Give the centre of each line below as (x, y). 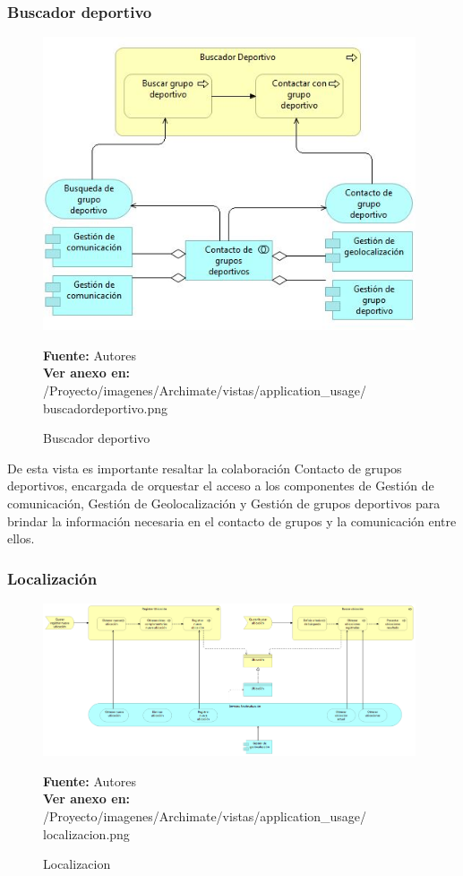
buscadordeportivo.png (106, 408)
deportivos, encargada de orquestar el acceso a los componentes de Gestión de (221, 486)
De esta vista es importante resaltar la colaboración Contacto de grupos (205, 468)
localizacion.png (86, 833)
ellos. (21, 538)
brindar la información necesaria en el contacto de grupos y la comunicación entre (232, 520)
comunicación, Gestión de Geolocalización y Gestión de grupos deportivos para (224, 503)
